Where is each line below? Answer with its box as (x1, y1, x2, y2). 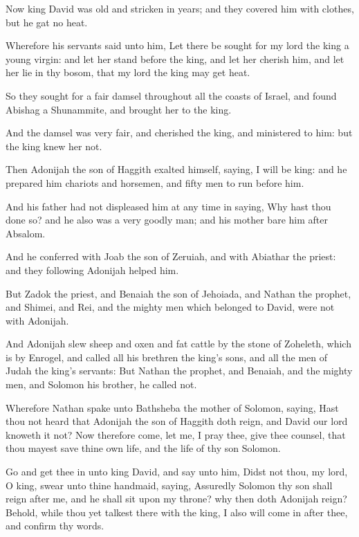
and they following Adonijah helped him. (6, 262, 179, 277)
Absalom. (6, 226, 46, 240)
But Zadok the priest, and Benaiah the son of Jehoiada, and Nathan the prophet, (6, 286, 351, 300)
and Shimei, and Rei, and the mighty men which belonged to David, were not (6, 300, 335, 314)
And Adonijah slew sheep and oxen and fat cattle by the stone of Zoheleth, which (6, 336, 351, 351)
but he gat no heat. (6, 15, 88, 29)
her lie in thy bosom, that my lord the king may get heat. (6, 65, 250, 80)
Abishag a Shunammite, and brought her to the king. (6, 102, 232, 116)
